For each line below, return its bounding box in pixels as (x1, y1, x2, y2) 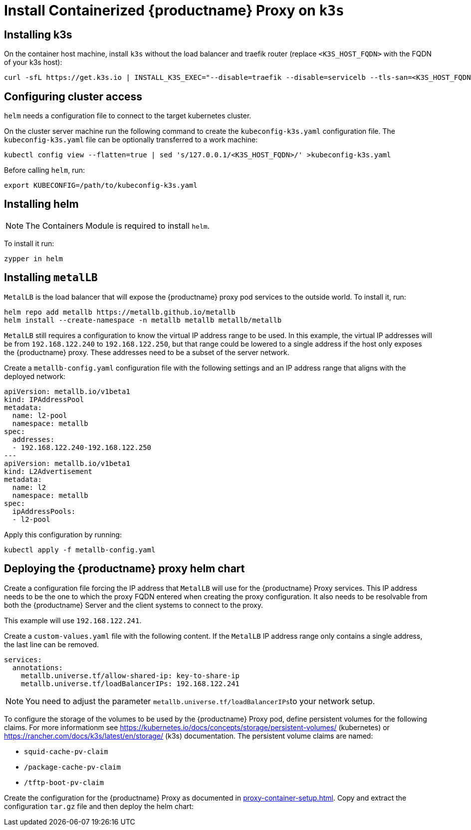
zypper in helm (4, 254, 63, 263)
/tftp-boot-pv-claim (24, 778, 104, 787)
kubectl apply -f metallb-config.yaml (4, 545, 156, 554)
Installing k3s (4, 28, 72, 41)
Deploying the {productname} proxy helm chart (4, 562, 245, 575)
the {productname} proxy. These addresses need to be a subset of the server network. (4, 348, 289, 357)
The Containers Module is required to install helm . (25, 220, 210, 231)
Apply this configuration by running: (4, 530, 122, 539)
